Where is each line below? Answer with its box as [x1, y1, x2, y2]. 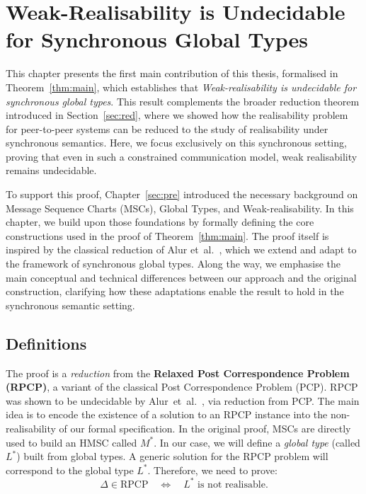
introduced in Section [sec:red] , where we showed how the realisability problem [6, 108, 348, 122]
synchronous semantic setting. [6, 297, 135, 312]
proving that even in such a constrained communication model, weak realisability [6, 149, 358, 163]
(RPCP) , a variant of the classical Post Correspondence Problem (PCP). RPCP [6, 379, 358, 394]
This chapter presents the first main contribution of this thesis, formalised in [6, 66, 338, 81]
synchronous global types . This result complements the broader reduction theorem [6, 93, 360, 108]
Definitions [6, 332, 87, 354]
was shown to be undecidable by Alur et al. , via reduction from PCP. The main [6, 393, 360, 408]
